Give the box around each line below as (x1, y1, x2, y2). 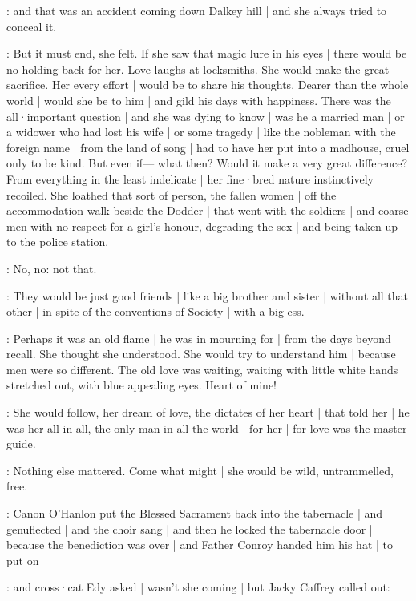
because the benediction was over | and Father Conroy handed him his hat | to (6, 536, 393, 553)
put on (6, 551, 39, 568)
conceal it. (6, 18, 57, 34)
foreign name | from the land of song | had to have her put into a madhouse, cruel (6, 139, 410, 155)
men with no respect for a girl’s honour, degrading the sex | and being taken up (6, 217, 398, 234)
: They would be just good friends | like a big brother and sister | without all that (6, 287, 409, 304)
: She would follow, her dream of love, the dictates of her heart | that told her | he (6, 404, 410, 421)
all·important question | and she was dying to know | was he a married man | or (6, 107, 405, 124)
